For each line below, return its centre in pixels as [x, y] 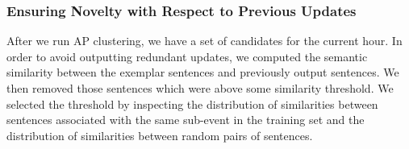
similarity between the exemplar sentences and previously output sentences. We [203, 72]
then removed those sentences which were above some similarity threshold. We [200, 88]
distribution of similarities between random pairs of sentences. [160, 135]
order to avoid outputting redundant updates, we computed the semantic [187, 56]
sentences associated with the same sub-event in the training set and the [186, 120]
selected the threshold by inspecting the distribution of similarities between [192, 103]
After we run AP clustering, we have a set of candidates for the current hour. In [204, 41]
